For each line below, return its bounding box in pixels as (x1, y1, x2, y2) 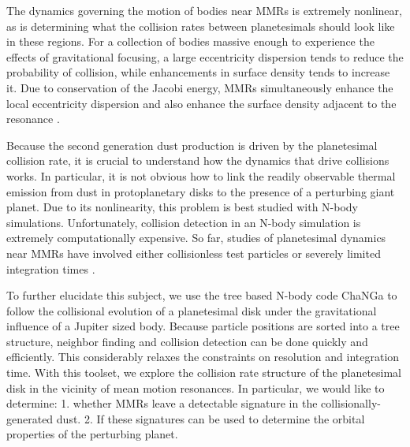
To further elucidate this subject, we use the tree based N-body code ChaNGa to (6, 287, 397, 304)
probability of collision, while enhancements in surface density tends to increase (6, 64, 390, 80)
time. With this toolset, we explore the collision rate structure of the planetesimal (6, 364, 402, 381)
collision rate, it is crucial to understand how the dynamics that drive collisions (6, 152, 389, 169)
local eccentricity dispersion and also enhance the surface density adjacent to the (6, 95, 397, 111)
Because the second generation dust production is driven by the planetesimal (6, 136, 378, 153)
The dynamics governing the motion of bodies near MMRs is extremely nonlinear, (6, 2, 402, 18)
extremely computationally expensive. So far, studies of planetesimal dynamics (6, 229, 386, 246)
